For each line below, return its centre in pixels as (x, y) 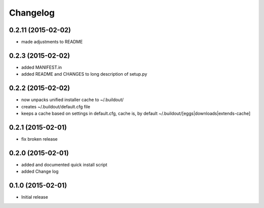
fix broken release (40, 139)
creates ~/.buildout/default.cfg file (56, 106)
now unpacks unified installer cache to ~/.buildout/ (73, 100)
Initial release (35, 197)
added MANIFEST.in (42, 67)
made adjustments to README (52, 42)
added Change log (40, 171)
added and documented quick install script (64, 165)
